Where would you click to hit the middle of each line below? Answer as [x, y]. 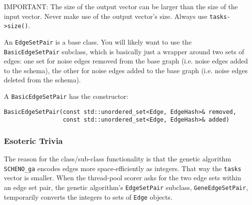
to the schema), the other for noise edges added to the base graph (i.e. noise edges [126, 70]
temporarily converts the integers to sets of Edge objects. [88, 197]
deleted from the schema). [42, 80]
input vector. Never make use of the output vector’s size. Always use [106, 16]
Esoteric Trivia [33, 140]
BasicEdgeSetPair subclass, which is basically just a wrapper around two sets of [124, 51]
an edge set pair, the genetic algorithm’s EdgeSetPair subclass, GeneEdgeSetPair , [126, 187]
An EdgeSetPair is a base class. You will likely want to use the [98, 41]
